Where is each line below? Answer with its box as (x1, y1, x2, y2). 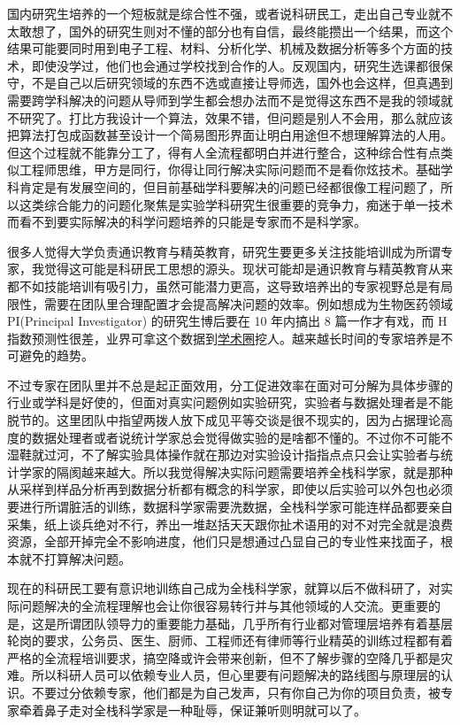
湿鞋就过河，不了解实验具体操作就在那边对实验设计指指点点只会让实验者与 (7, 445, 441, 464)
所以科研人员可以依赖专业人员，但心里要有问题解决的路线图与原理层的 (31, 666, 441, 684)
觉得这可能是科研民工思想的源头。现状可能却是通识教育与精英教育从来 (43, 259, 453, 278)
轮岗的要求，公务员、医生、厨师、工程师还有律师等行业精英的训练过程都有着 (7, 631, 453, 650)
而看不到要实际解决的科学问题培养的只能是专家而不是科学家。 (7, 212, 366, 231)
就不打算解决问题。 (19, 549, 131, 567)
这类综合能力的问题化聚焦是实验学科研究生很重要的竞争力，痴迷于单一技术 (19, 195, 453, 213)
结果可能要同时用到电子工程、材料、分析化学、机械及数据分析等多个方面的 (7, 39, 441, 58)
